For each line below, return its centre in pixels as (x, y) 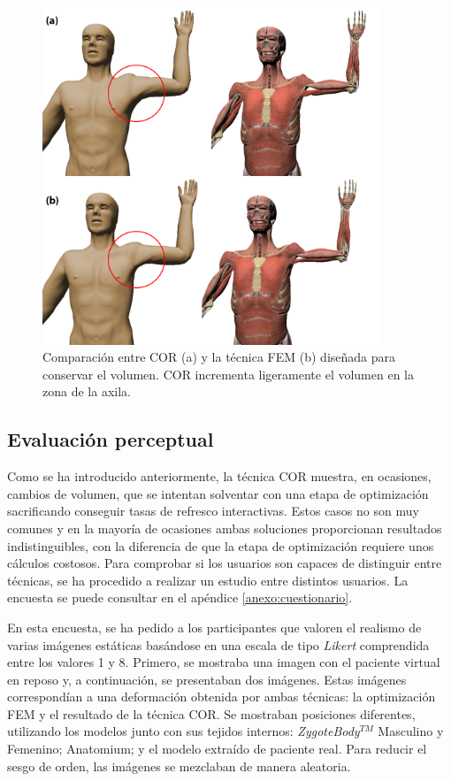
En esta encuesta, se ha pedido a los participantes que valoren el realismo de (214, 627)
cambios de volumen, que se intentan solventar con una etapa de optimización (218, 493)
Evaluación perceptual (111, 439)
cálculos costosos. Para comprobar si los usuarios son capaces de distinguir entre (225, 563)
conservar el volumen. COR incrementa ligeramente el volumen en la (228, 374)
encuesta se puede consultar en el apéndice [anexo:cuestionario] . (180, 597)
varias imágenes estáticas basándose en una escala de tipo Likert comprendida (218, 644)
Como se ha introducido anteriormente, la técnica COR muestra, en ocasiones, (219, 476)
